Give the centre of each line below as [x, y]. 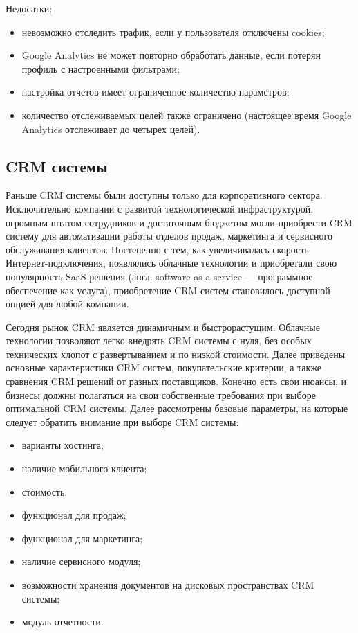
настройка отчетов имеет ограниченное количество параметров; [156, 92]
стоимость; [45, 491]
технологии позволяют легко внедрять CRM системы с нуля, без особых [159, 340]
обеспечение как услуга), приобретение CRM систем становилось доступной [168, 290]
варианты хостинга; [63, 445]
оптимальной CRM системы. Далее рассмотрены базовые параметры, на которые [177, 408]
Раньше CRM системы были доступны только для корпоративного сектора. [164, 195]
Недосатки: [29, 8]
